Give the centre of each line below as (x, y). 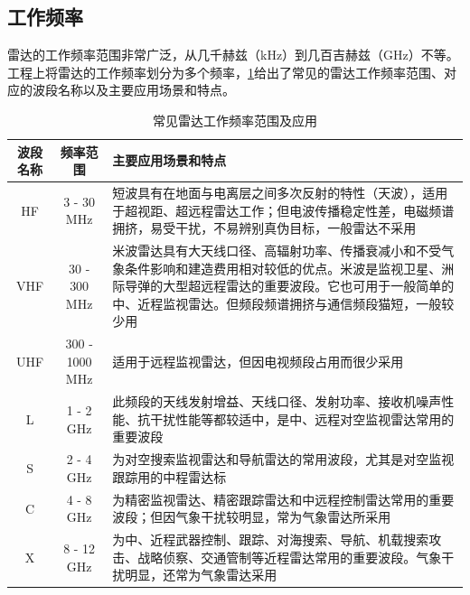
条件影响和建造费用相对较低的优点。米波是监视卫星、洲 (290, 268)
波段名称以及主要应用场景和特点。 (133, 90)
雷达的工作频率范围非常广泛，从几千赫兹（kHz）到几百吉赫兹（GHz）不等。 (233, 55)
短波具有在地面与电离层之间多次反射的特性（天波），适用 (280, 193)
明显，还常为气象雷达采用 (201, 575)
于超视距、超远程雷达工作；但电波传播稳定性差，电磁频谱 (283, 210)
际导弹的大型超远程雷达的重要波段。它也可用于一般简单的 (283, 286)
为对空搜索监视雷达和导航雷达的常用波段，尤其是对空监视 (283, 459)
